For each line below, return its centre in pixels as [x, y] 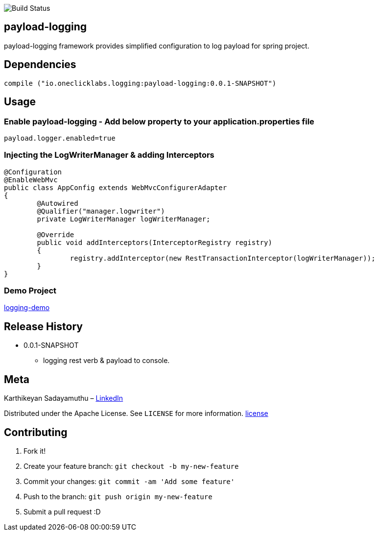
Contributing [36, 432]
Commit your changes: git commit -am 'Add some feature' [129, 481]
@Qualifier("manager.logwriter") [101, 211]
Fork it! [35, 451]
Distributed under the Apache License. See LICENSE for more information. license [136, 413]
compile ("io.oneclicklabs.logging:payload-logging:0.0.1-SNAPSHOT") [140, 83]
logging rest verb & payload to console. [106, 361]
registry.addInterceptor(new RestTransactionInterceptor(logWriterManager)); [223, 258]
